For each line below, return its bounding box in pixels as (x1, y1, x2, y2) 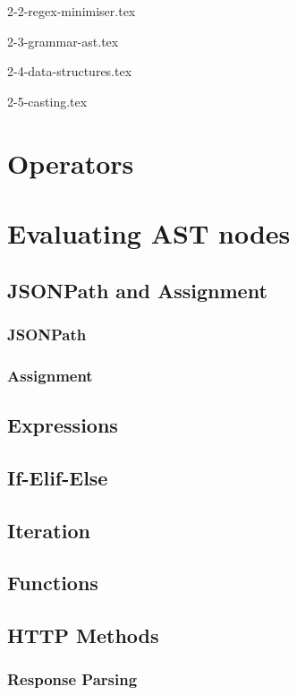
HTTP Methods (7, 622, 159, 649)
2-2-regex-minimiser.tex (7, 2, 136, 20)
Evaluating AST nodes (7, 214, 291, 251)
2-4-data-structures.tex (7, 62, 132, 81)
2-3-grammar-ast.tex (7, 31, 119, 50)
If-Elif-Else (7, 463, 108, 491)
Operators (7, 144, 134, 181)
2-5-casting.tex (7, 91, 88, 110)
